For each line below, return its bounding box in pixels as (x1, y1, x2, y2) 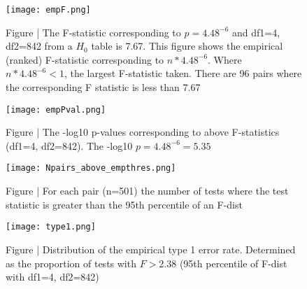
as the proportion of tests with (6, 255, 136, 270)
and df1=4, (232, 24, 280, 39)
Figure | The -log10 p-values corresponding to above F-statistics (6, 125, 280, 139)
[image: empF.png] (6, 5, 91, 15)
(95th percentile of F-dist (179, 255, 287, 270)
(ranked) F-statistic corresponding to (6, 52, 164, 66)
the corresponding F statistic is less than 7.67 (6, 80, 201, 94)
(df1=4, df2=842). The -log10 (6, 138, 133, 153)
